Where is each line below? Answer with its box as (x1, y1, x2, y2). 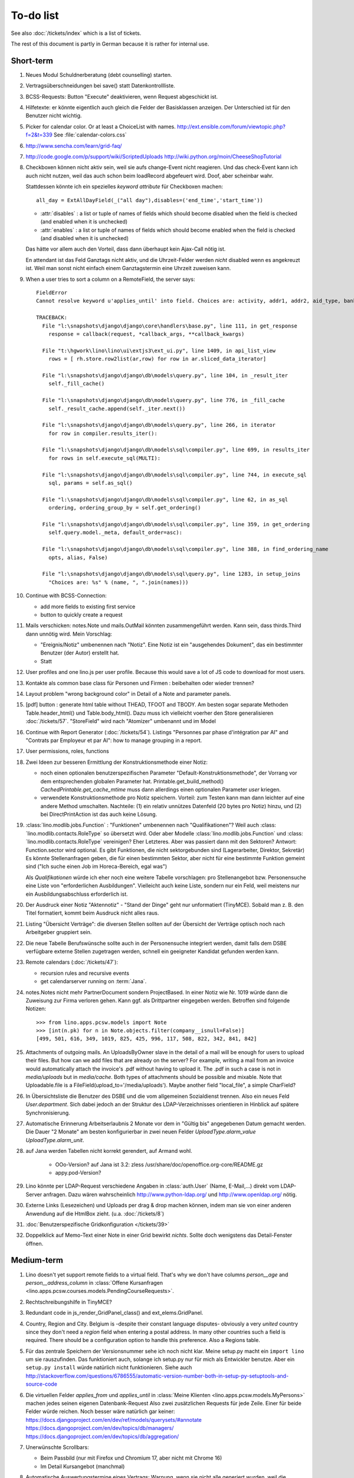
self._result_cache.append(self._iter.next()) (48, 405, 186, 412)
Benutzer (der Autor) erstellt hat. (40, 649, 120, 656)
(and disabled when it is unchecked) (40, 235, 129, 242)
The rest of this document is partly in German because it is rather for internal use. (11, 40, 209, 47)
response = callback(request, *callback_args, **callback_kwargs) (48, 331, 245, 337)
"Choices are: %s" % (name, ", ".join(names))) (48, 579, 189, 585)
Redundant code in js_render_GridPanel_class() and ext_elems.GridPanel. (25, 1310, 204, 1317)
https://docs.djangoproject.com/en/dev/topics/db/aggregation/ (25, 1432, 179, 1440)
